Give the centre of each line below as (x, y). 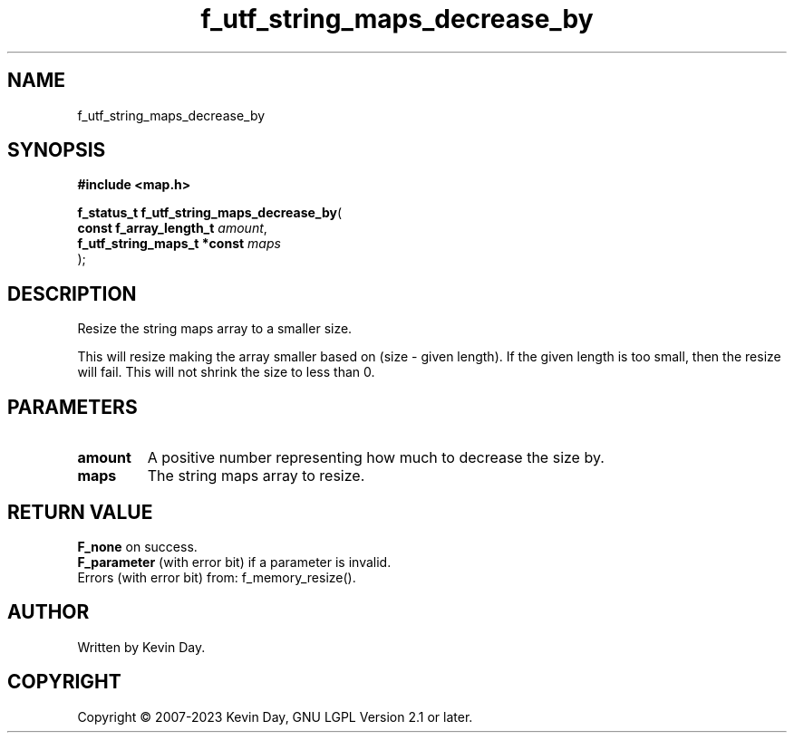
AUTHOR (48, 612)
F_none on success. (137, 546)
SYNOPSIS (57, 150)
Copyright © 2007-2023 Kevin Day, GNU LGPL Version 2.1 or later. (275, 716)
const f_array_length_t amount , (172, 228)
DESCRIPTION (72, 293)
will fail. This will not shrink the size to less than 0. (226, 372)
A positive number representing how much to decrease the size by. (376, 458)
